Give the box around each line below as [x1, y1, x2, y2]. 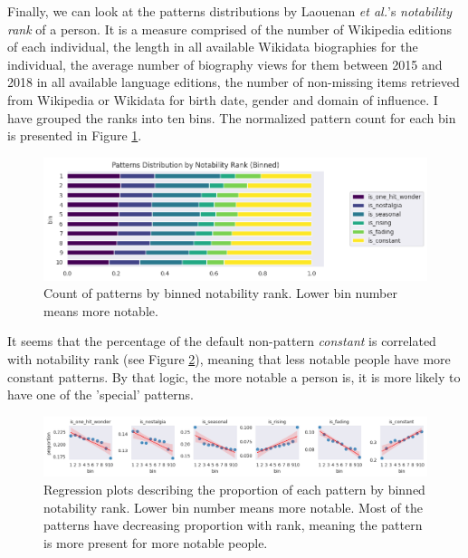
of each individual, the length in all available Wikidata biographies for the [7, 37, 418, 56]
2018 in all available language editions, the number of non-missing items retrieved [7, 72, 460, 91]
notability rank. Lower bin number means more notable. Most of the [43, 497, 423, 516]
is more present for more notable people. [43, 533, 268, 552]
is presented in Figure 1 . [7, 126, 142, 145]
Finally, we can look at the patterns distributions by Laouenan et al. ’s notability [7, 2, 452, 20]
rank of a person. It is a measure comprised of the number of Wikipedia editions [7, 19, 453, 38]
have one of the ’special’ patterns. [7, 385, 194, 404]
